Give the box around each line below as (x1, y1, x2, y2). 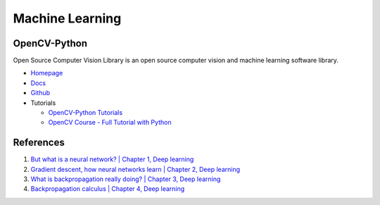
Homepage (30, 69, 63, 77)
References (13, 137, 65, 149)
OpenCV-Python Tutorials (48, 108, 123, 117)
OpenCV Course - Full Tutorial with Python (48, 118, 172, 127)
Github (30, 89, 51, 97)
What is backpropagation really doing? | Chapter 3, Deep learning (30, 175, 221, 183)
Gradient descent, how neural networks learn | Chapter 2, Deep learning (30, 165, 241, 173)
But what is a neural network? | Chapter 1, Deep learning (30, 155, 194, 163)
